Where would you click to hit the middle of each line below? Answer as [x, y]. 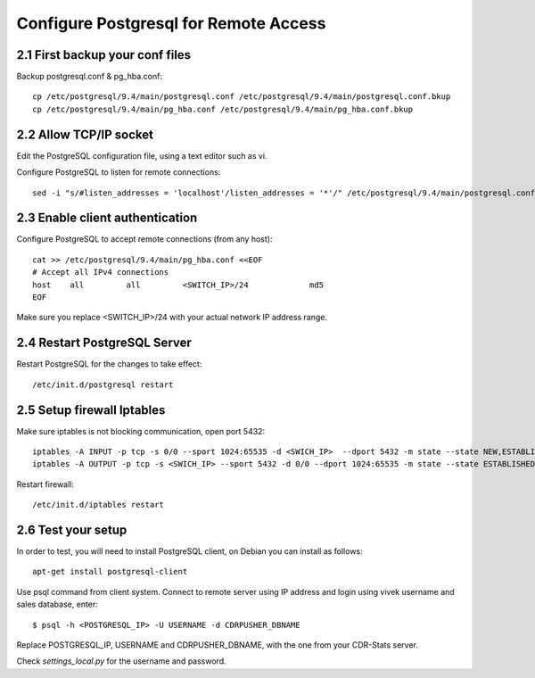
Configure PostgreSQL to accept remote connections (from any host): [144, 239]
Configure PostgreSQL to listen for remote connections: [119, 172]
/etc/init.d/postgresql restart [103, 384]
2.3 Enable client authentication [107, 218]
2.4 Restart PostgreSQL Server [104, 343]
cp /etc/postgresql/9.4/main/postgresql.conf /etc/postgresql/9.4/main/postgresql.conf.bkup [242, 97]
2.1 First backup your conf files [104, 55]
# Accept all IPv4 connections [101, 273]
